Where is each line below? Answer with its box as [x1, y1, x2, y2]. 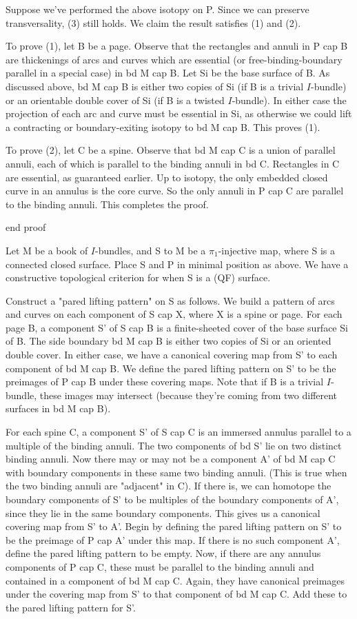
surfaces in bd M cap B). [6, 401, 111, 416]
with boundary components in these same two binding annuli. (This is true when [6, 465, 347, 479]
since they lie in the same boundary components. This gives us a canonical [6, 505, 320, 520]
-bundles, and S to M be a [95, 243, 206, 257]
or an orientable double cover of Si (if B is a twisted [6, 92, 225, 107]
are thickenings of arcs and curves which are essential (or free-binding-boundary [6, 52, 343, 66]
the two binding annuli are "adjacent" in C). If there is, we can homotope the [6, 478, 331, 493]
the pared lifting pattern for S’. [6, 600, 136, 614]
